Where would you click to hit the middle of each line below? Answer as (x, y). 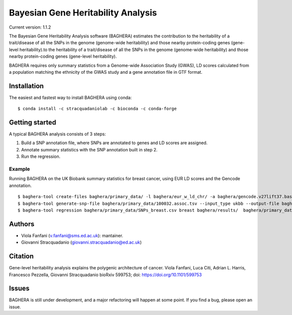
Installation (26, 86)
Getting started (33, 122)
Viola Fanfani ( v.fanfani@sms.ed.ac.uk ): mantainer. (72, 235)
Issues (19, 289)
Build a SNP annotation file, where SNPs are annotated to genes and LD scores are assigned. (114, 143)
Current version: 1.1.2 (30, 27)
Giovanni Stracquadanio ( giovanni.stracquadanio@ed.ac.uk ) (82, 242)
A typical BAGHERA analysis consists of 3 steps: (57, 134)
